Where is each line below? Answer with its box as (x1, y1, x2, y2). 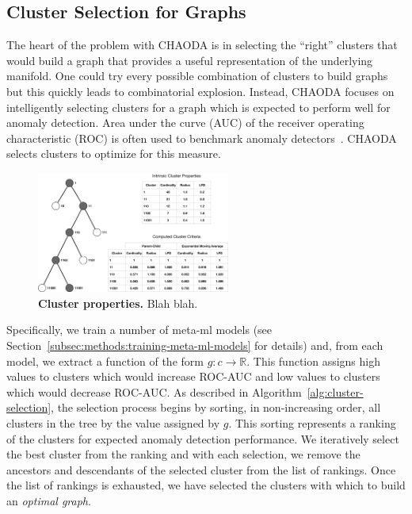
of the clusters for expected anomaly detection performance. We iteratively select (6, 430, 399, 447)
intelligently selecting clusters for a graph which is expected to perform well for (6, 98, 391, 115)
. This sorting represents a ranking (228, 414, 396, 431)
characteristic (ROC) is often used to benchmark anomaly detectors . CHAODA (6, 129, 397, 146)
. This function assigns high (246, 352, 381, 369)
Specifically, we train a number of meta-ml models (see (6, 321, 273, 338)
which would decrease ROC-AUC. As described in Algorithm (6, 383, 302, 400)
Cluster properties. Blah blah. (38, 294, 198, 311)
